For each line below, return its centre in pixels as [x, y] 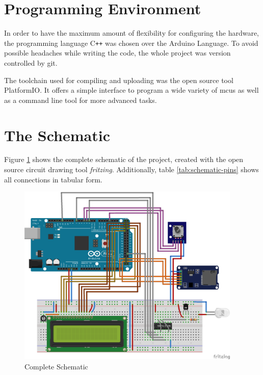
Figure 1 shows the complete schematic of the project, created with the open [124, 159]
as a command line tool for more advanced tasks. [81, 100]
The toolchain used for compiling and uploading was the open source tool [119, 80]
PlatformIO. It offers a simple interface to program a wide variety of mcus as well [131, 90]
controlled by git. [31, 62]
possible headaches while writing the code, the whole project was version [117, 53]
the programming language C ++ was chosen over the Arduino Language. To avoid [131, 43]
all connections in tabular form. [53, 179]
